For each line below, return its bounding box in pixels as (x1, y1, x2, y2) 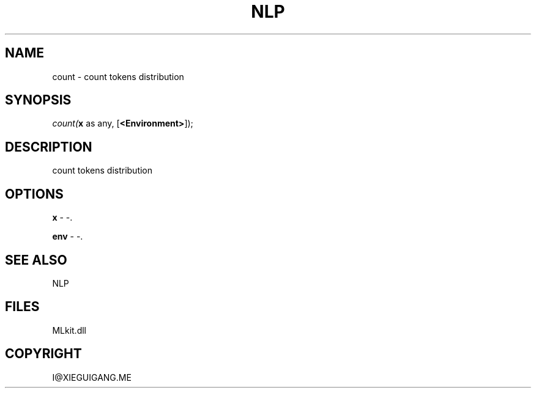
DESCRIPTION (5, 139, 92, 155)
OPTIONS (5, 186, 64, 202)
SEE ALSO (5, 252, 67, 268)
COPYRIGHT (5, 346, 82, 362)
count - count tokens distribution (52, 71, 184, 82)
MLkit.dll (52, 325, 86, 336)
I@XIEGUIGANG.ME (52, 372, 132, 383)
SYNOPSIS (5, 92, 72, 108)
